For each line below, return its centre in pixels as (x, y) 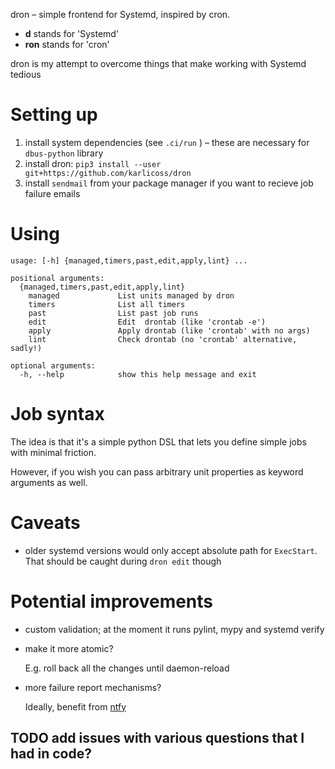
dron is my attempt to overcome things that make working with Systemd (158, 63)
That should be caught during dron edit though (123, 561)
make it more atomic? (69, 648)
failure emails (52, 193)
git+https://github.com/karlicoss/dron (108, 173)
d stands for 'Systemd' (72, 33)
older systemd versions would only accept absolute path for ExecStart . (171, 550)
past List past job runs (113, 313)
